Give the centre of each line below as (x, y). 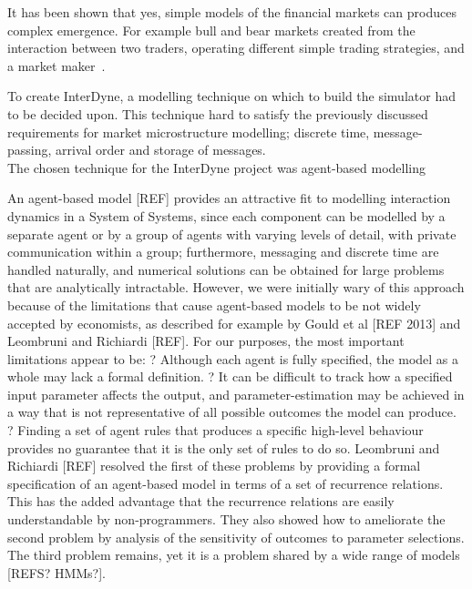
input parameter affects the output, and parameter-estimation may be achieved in (236, 394)
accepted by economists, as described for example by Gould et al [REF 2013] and (234, 323)
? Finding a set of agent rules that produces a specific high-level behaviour (215, 430)
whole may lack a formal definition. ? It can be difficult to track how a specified (230, 376)
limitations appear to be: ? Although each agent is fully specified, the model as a (233, 358)
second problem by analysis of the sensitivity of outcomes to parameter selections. (236, 537)
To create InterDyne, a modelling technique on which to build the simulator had (231, 96)
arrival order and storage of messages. (161, 150)
